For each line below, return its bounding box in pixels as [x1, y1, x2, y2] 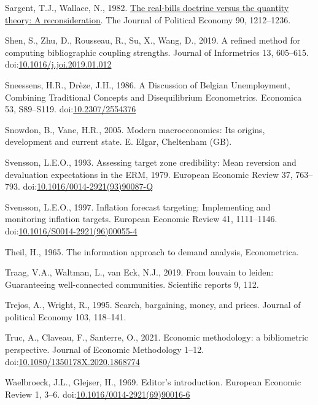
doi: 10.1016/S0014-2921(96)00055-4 [5, 224, 138, 237]
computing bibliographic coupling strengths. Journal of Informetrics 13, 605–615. [5, 45, 309, 58]
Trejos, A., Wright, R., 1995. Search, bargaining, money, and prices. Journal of [5, 298, 301, 311]
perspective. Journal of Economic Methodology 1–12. [5, 343, 204, 356]
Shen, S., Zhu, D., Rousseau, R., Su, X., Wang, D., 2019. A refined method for [5, 34, 301, 47]
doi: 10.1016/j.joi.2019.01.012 [5, 58, 112, 71]
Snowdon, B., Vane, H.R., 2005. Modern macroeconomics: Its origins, [5, 123, 265, 136]
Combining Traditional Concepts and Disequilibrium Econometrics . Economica [5, 90, 302, 103]
